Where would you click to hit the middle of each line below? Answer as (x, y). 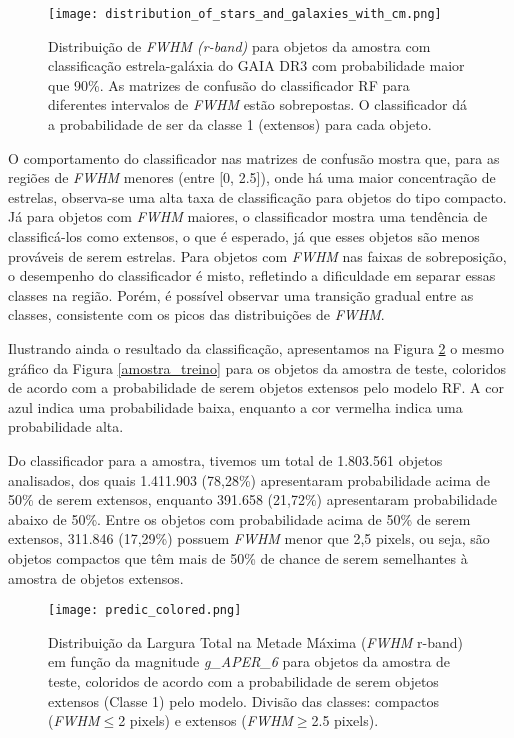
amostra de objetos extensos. (96, 577)
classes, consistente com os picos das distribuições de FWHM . (196, 314)
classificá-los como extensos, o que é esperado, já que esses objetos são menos (244, 236)
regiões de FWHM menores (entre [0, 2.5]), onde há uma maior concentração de (252, 177)
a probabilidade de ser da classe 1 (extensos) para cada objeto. (240, 124)
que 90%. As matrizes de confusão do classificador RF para (229, 84)
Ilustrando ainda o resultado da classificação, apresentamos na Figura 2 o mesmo (256, 347)
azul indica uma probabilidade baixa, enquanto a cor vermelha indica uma (235, 406)
